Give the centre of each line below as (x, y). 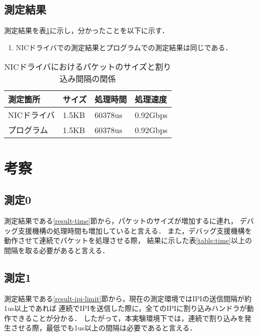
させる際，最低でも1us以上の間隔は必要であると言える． (104, 328)
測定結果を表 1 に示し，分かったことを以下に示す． (87, 30)
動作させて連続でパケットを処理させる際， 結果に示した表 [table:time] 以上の (128, 240)
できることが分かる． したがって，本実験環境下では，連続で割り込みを (127, 318)
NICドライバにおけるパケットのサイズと (80, 67)
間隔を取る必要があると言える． (57, 250)
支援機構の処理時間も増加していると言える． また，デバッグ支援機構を (135, 230)
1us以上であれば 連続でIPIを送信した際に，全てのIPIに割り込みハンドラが (125, 308)
